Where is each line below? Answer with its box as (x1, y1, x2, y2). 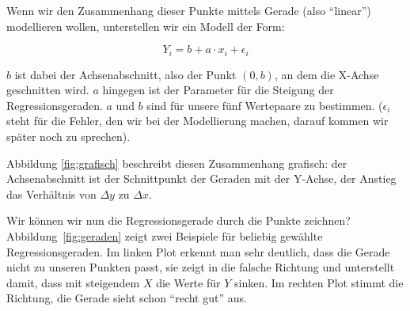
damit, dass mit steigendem (6, 274, 140, 290)
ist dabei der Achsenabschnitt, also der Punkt (14, 66, 237, 82)
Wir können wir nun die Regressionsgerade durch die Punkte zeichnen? (6, 212, 351, 229)
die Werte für (156, 274, 221, 290)
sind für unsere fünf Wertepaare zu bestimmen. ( (146, 97, 383, 113)
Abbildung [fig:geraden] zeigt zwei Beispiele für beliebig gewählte (6, 227, 323, 244)
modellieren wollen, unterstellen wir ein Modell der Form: (6, 17, 285, 34)
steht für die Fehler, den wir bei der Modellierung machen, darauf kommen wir (6, 112, 389, 129)
